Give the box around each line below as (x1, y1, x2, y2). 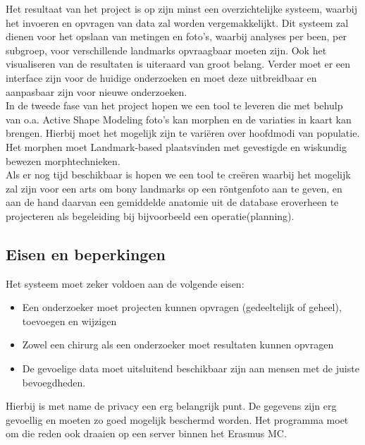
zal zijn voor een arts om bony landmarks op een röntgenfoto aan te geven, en (6, 181, 342, 195)
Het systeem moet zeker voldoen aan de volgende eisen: (6, 276, 245, 291)
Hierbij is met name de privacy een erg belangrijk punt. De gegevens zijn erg (6, 398, 337, 413)
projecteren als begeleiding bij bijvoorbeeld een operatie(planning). (6, 208, 295, 223)
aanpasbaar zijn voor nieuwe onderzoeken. (6, 84, 187, 99)
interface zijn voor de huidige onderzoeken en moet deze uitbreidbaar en (6, 70, 317, 85)
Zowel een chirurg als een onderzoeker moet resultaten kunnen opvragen (22, 337, 334, 352)
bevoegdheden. (22, 374, 86, 389)
